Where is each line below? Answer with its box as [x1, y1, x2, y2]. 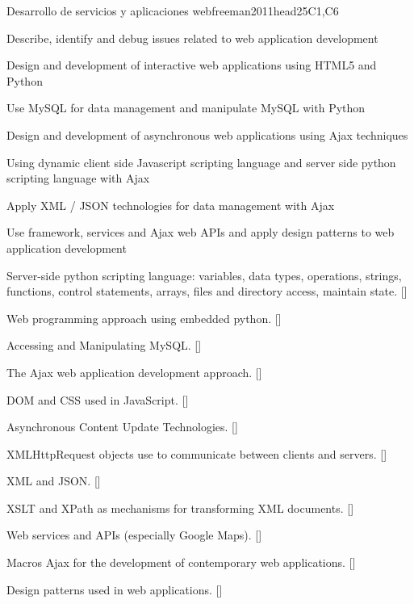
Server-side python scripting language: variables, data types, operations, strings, [6, 266, 402, 283]
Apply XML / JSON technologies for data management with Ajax [6, 196, 335, 213]
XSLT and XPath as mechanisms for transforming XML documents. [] [6, 499, 354, 516]
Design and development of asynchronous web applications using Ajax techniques [6, 126, 408, 143]
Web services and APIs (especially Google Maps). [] [6, 526, 262, 543]
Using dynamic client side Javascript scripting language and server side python [6, 153, 396, 170]
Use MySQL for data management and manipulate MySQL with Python [6, 99, 366, 116]
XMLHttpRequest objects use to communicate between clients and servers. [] [6, 445, 387, 462]
